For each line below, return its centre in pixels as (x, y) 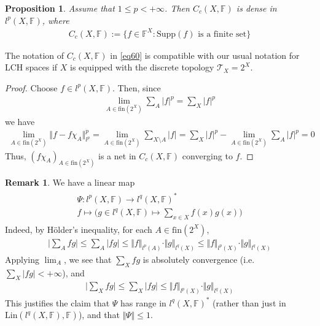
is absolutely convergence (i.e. (199, 259)
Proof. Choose (31, 87)
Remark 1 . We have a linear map (70, 182)
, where (56, 20)
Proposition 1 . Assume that (60, 8)
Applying (22, 259)
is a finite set (222, 34)
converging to (207, 155)
